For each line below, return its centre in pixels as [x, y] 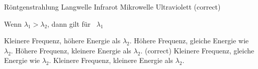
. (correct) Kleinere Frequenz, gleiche [197, 50]
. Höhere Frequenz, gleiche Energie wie [189, 41]
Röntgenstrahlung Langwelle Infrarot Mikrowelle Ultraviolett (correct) [112, 7]
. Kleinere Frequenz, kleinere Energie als [111, 60]
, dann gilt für [69, 23]
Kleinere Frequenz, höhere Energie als [62, 41]
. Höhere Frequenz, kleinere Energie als [71, 50]
